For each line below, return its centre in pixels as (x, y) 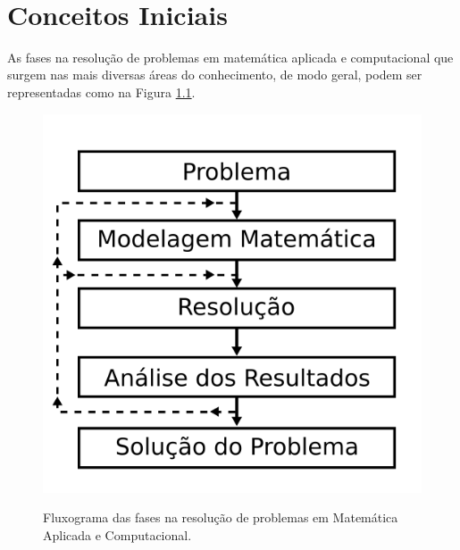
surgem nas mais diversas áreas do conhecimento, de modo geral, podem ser (215, 75)
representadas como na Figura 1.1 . (101, 92)
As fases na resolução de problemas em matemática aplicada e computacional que (230, 57)
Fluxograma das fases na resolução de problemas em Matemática (221, 517)
